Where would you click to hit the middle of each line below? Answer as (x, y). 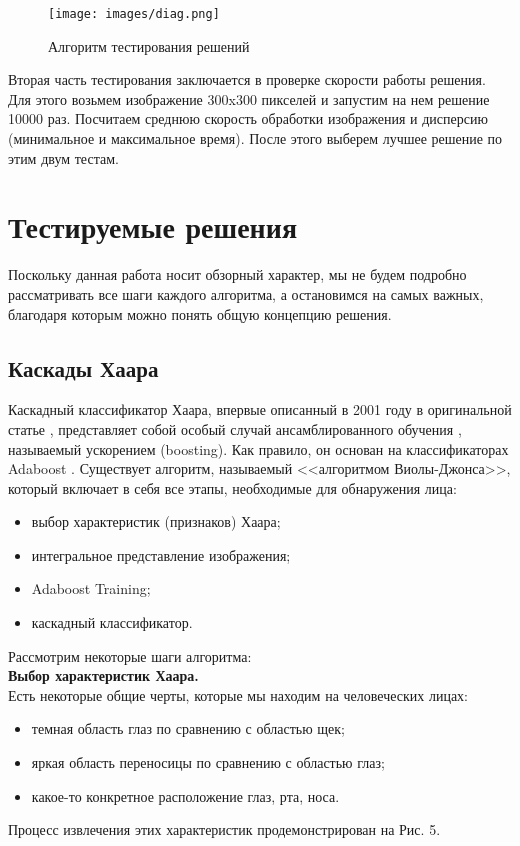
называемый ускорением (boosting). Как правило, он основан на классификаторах (258, 448)
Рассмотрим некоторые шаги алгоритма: (130, 655)
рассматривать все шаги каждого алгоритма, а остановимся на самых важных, (246, 293)
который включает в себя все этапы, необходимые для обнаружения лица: (232, 487)
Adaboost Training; (91, 588)
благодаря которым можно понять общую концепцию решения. (200, 313)
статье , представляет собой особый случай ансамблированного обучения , (235, 428)
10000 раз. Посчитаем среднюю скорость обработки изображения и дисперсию (248, 118)
